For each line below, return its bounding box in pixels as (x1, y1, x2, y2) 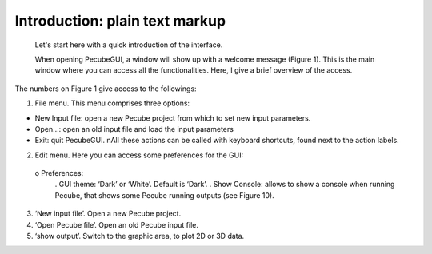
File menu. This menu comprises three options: (34, 98, 190, 108)
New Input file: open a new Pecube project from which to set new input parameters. (34, 113, 311, 123)
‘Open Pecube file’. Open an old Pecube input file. (34, 220, 199, 229)
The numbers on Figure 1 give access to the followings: (14, 84, 197, 93)
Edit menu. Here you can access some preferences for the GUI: (34, 150, 244, 160)
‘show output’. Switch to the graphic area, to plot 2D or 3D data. (34, 232, 245, 241)
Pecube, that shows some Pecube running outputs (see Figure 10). (54, 190, 275, 200)
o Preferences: (34, 169, 84, 178)
